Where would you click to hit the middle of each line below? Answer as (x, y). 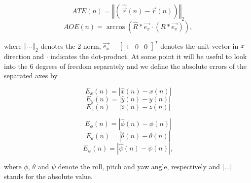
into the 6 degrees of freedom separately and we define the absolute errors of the (125, 66)
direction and (24, 56)
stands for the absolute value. (48, 176)
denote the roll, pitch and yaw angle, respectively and (139, 167)
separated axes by (31, 76)
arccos (116, 27)
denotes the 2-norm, (71, 46)
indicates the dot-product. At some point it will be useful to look (149, 56)
